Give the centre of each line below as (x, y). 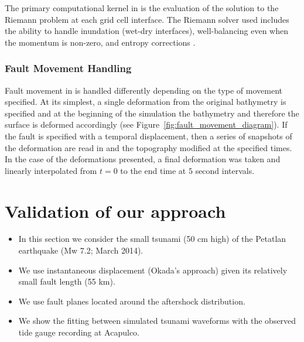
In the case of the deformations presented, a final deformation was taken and (143, 159)
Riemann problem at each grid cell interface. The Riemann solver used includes (147, 19)
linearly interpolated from (51, 170)
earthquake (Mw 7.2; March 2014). (81, 250)
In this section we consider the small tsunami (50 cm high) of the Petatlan (152, 239)
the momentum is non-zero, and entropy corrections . (100, 42)
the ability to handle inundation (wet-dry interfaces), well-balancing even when (146, 31)
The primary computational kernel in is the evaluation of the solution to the (142, 8)
